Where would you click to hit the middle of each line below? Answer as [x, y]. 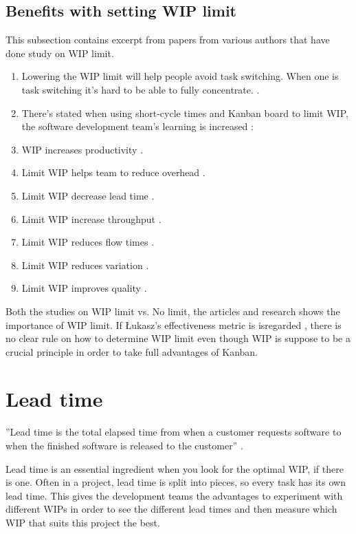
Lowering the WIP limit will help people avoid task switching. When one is [180, 76]
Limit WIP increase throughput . [91, 218]
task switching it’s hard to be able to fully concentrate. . [141, 89]
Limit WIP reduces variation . [85, 265]
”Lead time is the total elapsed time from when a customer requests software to [174, 432]
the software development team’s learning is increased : [137, 126]
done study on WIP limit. [60, 53]
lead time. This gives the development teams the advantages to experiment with [174, 495]
